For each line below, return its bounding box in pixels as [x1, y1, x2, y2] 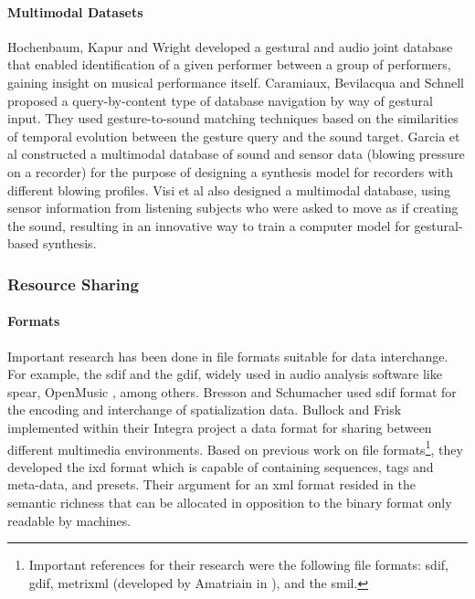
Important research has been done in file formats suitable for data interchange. [7, 346, 449, 365]
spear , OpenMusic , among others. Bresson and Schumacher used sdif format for [7, 382, 457, 401]
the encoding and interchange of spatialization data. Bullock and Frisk [7, 400, 402, 419]
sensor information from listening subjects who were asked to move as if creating [7, 198, 459, 217]
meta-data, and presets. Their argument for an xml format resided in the [7, 475, 416, 494]
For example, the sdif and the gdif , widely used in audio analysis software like [7, 364, 442, 384]
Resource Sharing [7, 272, 139, 295]
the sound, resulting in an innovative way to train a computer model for [7, 215, 410, 235]
